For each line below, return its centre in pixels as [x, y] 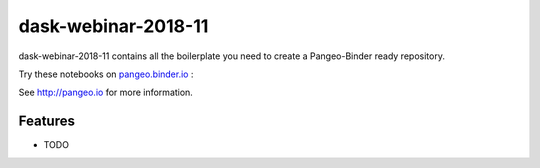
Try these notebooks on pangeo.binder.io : [106, 74]
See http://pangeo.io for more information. [106, 92]
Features [46, 121]
